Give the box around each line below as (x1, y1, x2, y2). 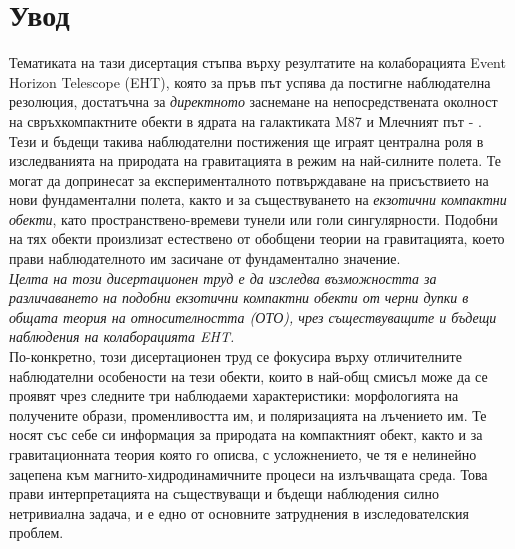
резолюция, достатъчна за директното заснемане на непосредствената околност (9, 91, 498, 112)
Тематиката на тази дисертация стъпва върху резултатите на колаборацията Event (9, 52, 506, 73)
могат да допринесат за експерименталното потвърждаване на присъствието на (9, 169, 489, 190)
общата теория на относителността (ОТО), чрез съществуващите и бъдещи (9, 306, 497, 327)
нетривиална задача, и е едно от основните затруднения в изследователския (9, 502, 469, 523)
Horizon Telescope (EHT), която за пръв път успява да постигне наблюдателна (9, 71, 491, 92)
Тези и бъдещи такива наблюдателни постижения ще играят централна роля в (9, 130, 484, 151)
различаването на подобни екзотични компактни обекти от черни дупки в (9, 287, 469, 308)
